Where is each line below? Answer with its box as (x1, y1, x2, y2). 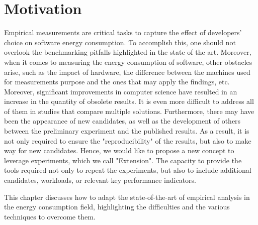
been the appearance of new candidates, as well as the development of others (4, 116, 241, 126)
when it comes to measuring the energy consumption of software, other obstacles (4, 56, 252, 67)
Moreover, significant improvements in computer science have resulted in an (4, 86, 237, 96)
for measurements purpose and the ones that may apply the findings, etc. (4, 76, 230, 87)
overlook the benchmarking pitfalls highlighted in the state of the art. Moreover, (4, 47, 251, 57)
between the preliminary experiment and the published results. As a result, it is (4, 126, 249, 136)
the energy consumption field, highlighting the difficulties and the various (4, 201, 230, 212)
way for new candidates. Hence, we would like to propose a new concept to (4, 145, 234, 156)
